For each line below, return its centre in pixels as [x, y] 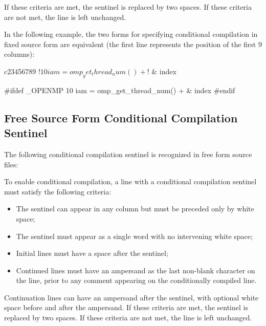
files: [11, 164]
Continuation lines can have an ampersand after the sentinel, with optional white [131, 297]
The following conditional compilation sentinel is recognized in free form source [128, 154]
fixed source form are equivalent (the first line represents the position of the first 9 [133, 44]
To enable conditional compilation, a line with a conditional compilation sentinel [130, 181]
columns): [19, 54]
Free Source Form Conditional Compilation [121, 117]
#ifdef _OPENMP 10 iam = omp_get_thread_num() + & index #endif [120, 90]
